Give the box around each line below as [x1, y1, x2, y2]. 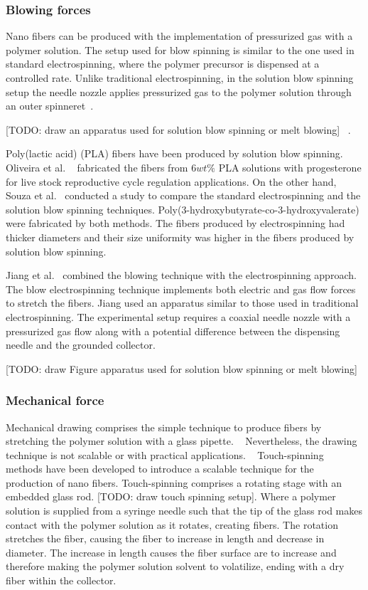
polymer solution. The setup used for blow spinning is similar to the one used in [6, 42, 355, 57]
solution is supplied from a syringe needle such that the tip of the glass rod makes [6, 503, 362, 518]
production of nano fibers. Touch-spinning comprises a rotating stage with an [6, 475, 342, 490]
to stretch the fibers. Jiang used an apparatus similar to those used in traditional [6, 295, 359, 310]
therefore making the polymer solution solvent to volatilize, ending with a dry [6, 559, 345, 574]
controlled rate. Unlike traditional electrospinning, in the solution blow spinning [6, 70, 354, 85]
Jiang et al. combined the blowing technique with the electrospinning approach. [6, 268, 357, 283]
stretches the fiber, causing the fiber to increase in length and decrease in [6, 531, 325, 546]
